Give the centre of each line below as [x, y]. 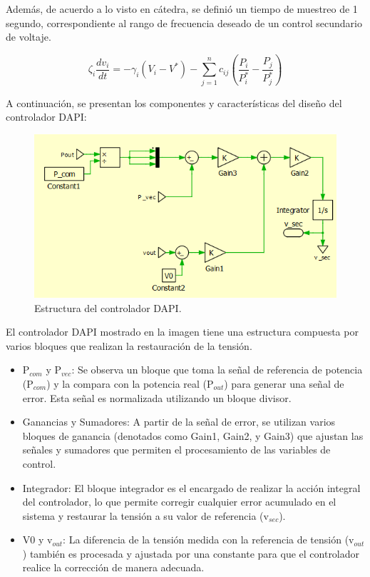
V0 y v [37, 540]
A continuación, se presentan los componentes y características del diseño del [174, 102]
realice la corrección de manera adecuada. [113, 567]
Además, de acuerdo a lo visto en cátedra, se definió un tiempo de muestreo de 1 [182, 9]
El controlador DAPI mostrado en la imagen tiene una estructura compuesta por [182, 332]
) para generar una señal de [284, 383]
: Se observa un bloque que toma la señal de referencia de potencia [217, 370]
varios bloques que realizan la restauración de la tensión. [129, 345]
